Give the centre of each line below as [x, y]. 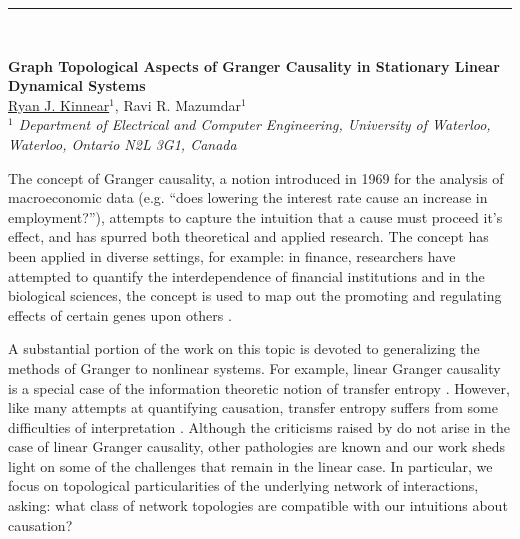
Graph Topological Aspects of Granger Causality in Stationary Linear [254, 65]
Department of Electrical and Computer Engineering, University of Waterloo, [254, 124]
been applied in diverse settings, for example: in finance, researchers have [232, 255]
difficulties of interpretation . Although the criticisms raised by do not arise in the [259, 426]
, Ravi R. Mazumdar [177, 104]
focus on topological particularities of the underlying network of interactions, [243, 485]
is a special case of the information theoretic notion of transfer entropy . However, [259, 387]
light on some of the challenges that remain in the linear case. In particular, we [250, 465]
